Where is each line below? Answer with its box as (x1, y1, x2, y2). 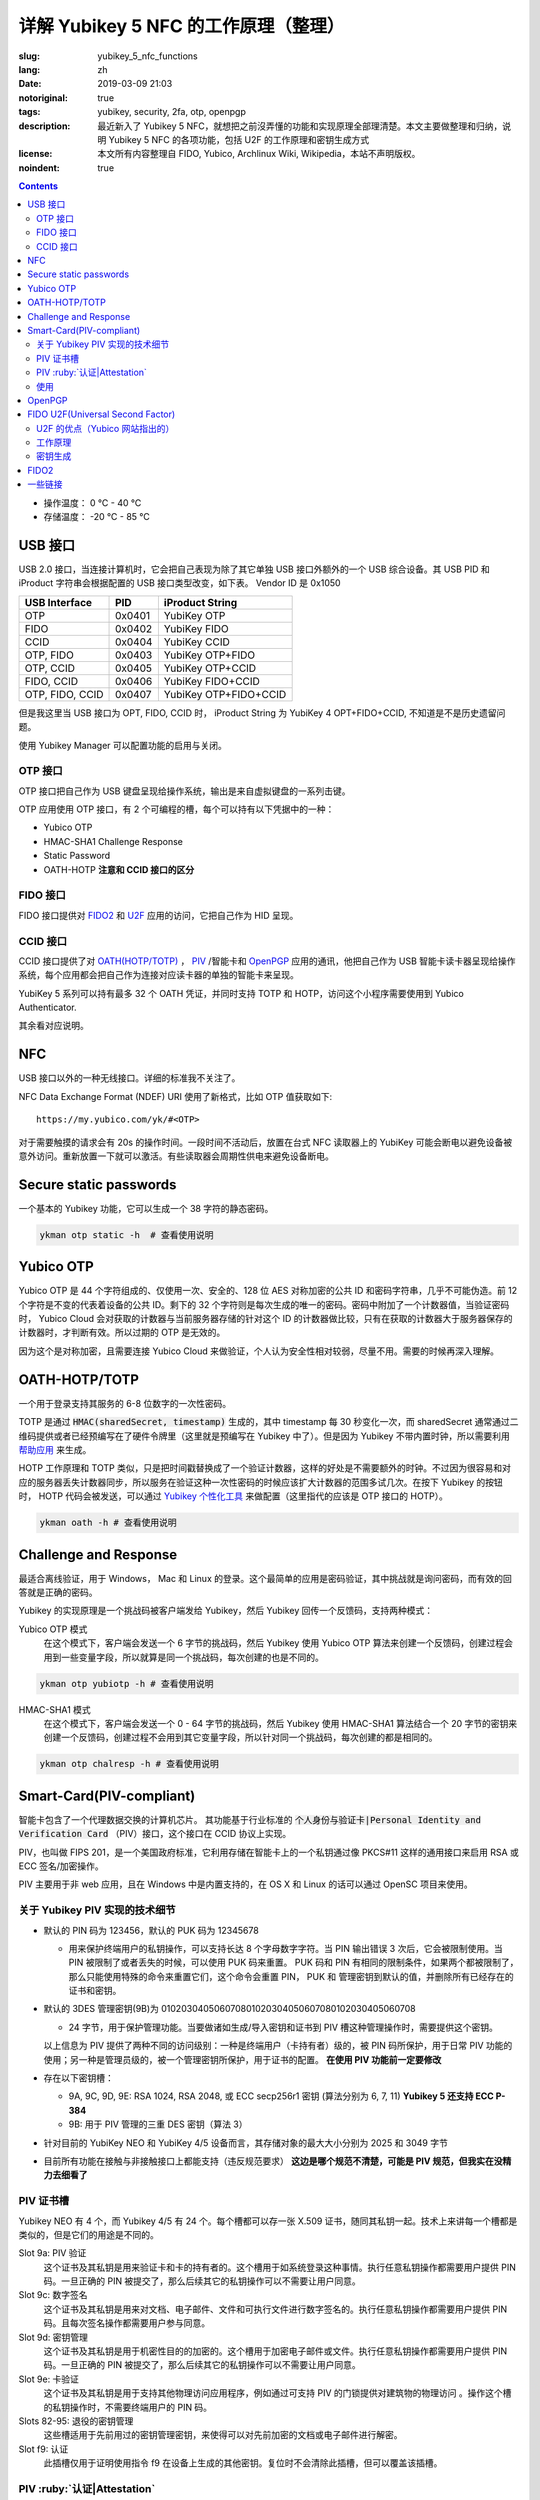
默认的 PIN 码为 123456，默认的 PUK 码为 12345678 (43, 1924, 259, 1936)
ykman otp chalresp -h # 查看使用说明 (39, 1758, 219, 1770)
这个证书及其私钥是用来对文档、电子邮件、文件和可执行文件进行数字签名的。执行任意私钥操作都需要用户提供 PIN (43, 2303, 508, 2315)
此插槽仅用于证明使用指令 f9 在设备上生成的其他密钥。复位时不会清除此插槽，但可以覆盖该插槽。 (43, 2457, 443, 2469)
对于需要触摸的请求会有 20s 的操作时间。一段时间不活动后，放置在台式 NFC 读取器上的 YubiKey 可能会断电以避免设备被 (18, 1136, 513, 1148)
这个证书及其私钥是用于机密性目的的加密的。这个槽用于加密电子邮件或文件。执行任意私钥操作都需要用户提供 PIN (43, 2345, 508, 2357)
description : (18, 120, 71, 132)
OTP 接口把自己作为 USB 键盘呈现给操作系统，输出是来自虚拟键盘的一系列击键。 (18, 785, 351, 797)
